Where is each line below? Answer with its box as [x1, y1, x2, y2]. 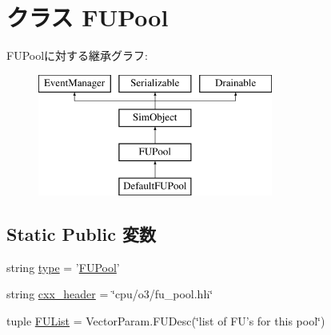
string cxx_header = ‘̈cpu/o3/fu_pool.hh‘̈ [6, 286, 213, 302]
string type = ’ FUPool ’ [6, 258, 120, 275]
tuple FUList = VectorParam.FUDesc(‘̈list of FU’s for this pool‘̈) [6, 312, 325, 329]
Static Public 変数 [6, 221, 156, 246]
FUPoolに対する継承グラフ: [6, 47, 148, 64]
